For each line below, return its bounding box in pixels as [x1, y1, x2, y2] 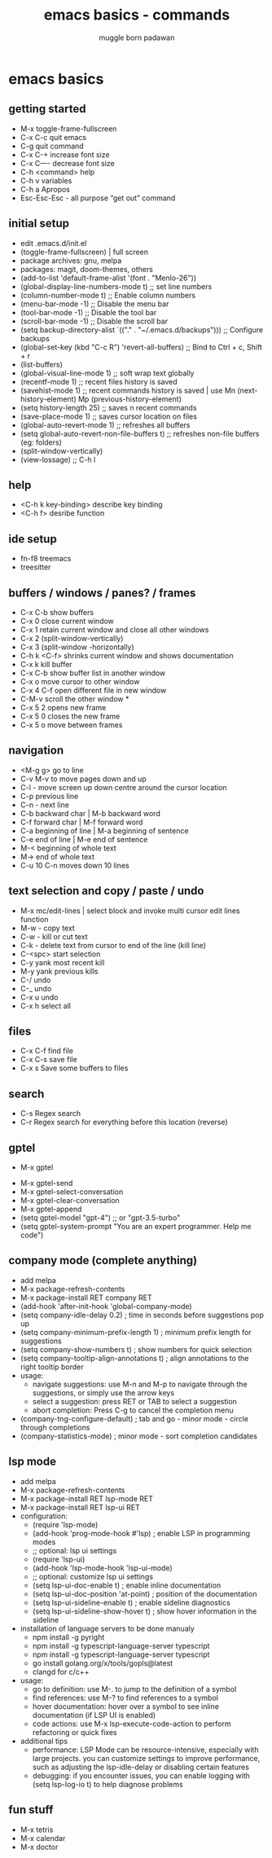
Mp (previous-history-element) [77, 393, 182, 404]
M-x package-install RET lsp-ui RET [20, 1502, 140, 1512]
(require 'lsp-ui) [32, 1554, 86, 1564]
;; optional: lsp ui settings [32, 1545, 117, 1555]
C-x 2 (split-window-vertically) [20, 634, 124, 643]
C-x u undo [20, 992, 59, 1002]
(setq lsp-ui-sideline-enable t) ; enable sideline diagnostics [32, 1597, 230, 1607]
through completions [20, 1422, 90, 1432]
